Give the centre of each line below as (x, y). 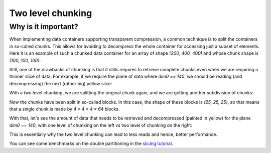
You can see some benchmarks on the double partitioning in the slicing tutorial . (91, 143)
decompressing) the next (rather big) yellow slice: (61, 83)
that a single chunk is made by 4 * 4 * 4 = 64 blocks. (64, 109)
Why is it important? (44, 27)
